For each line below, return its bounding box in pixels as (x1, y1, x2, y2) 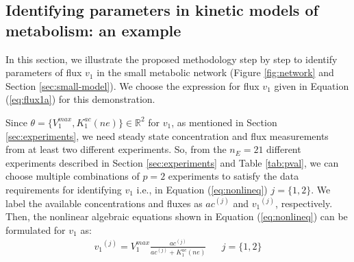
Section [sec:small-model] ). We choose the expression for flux (5, 78, 260, 93)
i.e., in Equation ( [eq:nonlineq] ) (136, 182, 268, 196)
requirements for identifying (5, 182, 122, 196)
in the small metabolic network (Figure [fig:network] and (97, 65, 334, 80)
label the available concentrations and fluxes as (5, 195, 203, 210)
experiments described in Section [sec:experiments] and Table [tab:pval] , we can (5, 155, 339, 169)
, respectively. (275, 195, 333, 210)
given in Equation (274, 78, 349, 93)
